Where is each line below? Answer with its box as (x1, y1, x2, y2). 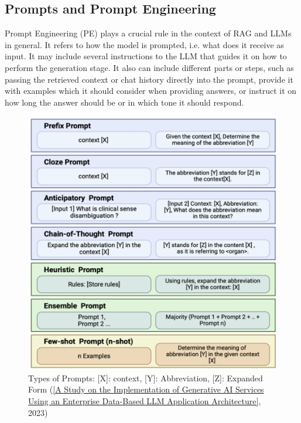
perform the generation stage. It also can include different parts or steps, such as (5, 61, 294, 73)
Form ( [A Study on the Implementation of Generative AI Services (28, 383, 264, 395)
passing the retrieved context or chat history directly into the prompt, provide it (5, 73, 293, 85)
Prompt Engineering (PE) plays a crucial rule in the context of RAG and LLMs (5, 27, 292, 39)
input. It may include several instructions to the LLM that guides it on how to (5, 50, 287, 62)
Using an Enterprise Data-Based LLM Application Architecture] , (28, 395, 261, 407)
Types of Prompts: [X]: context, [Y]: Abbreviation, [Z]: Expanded (28, 371, 263, 384)
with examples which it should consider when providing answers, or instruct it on (5, 84, 297, 97)
